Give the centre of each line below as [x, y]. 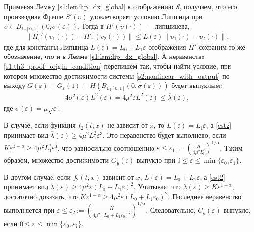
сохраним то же [222, 46]
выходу [15, 85]
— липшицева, [168, 26]
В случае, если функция [40, 125]
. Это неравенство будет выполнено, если [164, 135]
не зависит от [127, 125]
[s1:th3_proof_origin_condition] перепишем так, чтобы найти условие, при [118, 66]
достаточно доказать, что [41, 196]
